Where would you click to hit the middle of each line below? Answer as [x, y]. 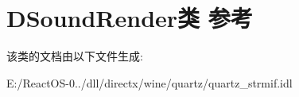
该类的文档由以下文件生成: [75, 56]
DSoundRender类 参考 [130, 18]
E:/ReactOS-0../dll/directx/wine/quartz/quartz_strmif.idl [149, 82]
